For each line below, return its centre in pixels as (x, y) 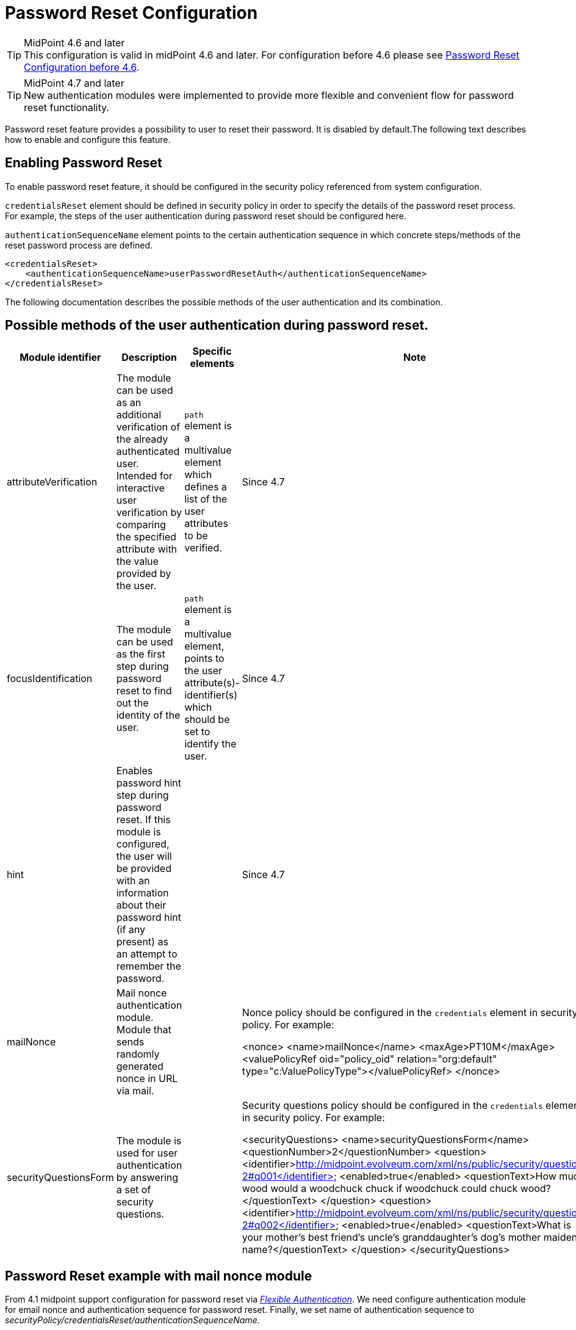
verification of (148, 427)
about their (141, 905)
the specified (146, 537)
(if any (131, 930)
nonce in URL (147, 1079)
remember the (149, 966)
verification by (149, 513)
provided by (144, 574)
